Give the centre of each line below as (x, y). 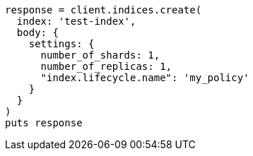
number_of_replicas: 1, (106, 66)
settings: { (61, 44)
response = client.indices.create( (104, 10)
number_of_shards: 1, (100, 55)
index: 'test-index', (76, 21)
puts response (44, 123)
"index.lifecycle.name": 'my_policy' (145, 78)
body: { (37, 32)
